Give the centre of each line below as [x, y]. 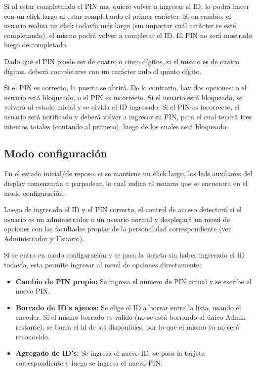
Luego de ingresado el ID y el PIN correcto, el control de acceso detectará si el [123, 209]
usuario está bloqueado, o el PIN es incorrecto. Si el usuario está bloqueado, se [123, 97]
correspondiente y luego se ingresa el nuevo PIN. [89, 362]
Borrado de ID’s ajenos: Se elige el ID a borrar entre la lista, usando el [128, 307]
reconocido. [33, 336]
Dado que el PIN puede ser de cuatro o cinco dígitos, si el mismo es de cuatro [122, 61]
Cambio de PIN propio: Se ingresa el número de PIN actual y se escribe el [133, 281]
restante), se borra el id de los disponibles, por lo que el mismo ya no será [127, 327]
